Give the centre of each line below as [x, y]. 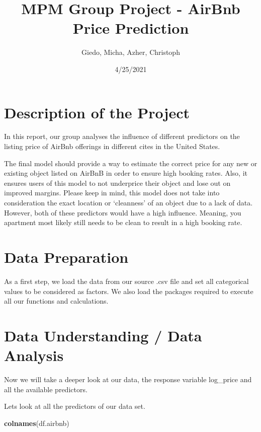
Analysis [34, 355]
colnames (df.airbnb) [37, 423]
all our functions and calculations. [56, 301]
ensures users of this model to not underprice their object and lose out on [117, 183]
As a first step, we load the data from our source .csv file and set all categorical [126, 281]
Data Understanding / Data [103, 335]
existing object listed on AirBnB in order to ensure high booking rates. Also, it [126, 173]
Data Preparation [66, 257]
